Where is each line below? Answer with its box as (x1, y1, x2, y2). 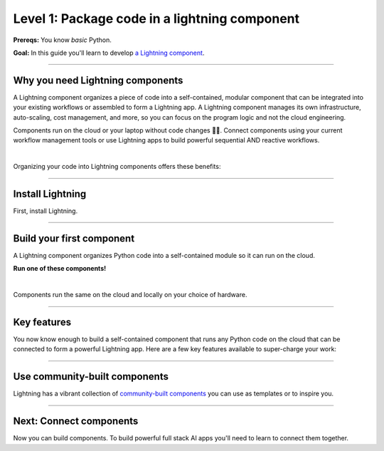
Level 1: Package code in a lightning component (13, 11, 300, 26)
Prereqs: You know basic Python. (13, 36, 112, 44)
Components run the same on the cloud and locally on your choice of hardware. (13, 291, 247, 299)
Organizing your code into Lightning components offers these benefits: (13, 162, 221, 171)
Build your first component (13, 232, 135, 244)
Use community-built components (13, 370, 169, 383)
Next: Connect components (13, 415, 139, 427)
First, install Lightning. (13, 207, 78, 215)
